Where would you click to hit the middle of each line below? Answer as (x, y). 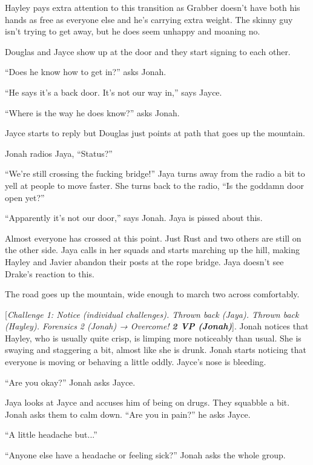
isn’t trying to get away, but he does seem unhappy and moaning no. (133, 31)
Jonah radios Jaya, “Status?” (59, 153)
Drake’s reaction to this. (50, 273)
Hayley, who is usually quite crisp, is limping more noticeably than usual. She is (153, 338)
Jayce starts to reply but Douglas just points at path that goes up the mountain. (155, 133)
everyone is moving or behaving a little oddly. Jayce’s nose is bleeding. (136, 362)
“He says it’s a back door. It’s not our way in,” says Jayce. (114, 92)
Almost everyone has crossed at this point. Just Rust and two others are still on (153, 238)
